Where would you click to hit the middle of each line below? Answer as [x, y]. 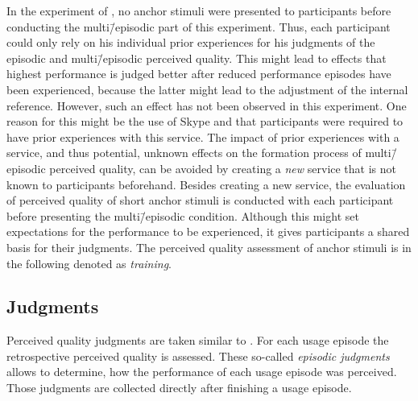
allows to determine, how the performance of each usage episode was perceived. [202, 372]
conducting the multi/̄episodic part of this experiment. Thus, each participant [199, 26]
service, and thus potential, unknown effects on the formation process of [184, 153]
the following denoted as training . [89, 263]
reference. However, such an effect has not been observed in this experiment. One [207, 105]
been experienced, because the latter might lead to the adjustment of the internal [207, 89]
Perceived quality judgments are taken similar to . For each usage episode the [198, 340]
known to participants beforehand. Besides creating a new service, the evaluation [206, 184]
